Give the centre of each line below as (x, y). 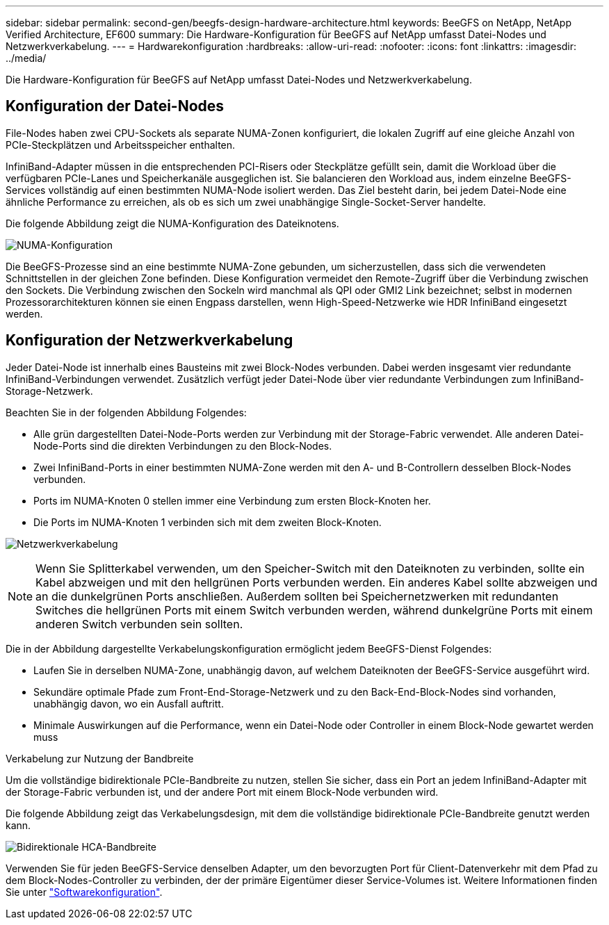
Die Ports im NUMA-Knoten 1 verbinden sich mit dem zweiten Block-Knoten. (208, 522)
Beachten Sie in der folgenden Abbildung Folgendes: (126, 412)
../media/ (26, 58)
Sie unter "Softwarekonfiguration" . (84, 892)
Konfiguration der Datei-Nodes (115, 106)
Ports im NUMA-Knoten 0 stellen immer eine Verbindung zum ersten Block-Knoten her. (232, 500)
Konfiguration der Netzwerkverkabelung (149, 341)
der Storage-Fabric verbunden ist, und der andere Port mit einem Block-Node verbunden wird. (222, 792)
